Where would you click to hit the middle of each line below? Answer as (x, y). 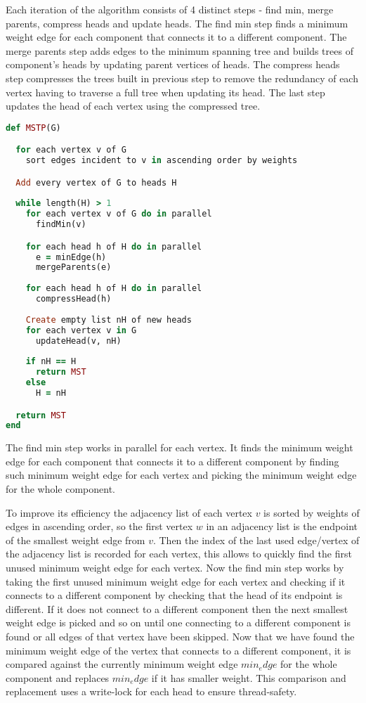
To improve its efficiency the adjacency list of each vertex (129, 512)
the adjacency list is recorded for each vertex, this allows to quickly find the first (179, 554)
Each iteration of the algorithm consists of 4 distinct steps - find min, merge (170, 9)
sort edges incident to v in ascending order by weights (162, 161)
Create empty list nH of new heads (109, 320)
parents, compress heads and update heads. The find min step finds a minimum (177, 23)
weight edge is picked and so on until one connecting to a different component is (178, 623)
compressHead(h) (73, 299)
